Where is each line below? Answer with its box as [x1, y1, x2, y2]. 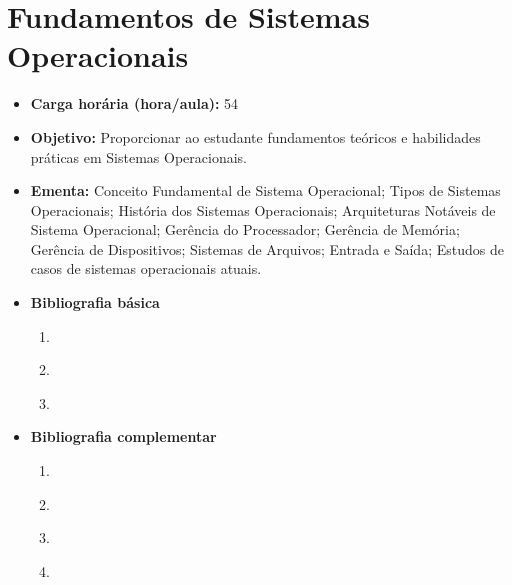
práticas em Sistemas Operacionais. [30, 146, 247, 167]
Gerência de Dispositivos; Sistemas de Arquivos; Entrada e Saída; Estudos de [30, 238, 504, 259]
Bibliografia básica [30, 292, 160, 313]
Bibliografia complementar [30, 426, 217, 447]
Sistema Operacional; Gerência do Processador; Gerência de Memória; [30, 219, 460, 240]
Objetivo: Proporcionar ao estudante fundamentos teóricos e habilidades [30, 126, 481, 147]
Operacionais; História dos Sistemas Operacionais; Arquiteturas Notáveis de [30, 199, 496, 220]
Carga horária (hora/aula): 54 [30, 93, 239, 114]
